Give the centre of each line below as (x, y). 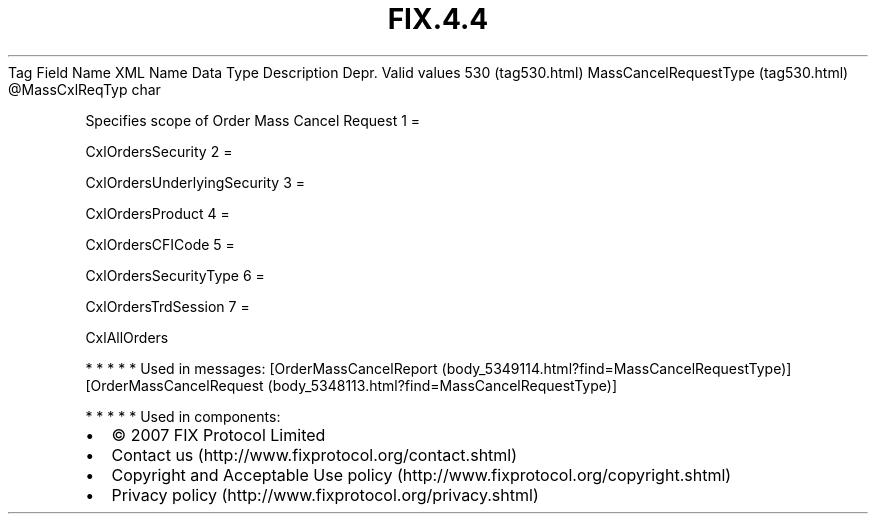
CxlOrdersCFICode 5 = (160, 244)
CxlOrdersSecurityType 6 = (175, 275)
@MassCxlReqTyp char (84, 89)
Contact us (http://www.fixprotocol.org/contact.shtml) (314, 454)
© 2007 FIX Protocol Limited (218, 434)
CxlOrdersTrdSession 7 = (167, 306)
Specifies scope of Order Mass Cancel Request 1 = (253, 120)
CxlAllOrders (127, 337)
